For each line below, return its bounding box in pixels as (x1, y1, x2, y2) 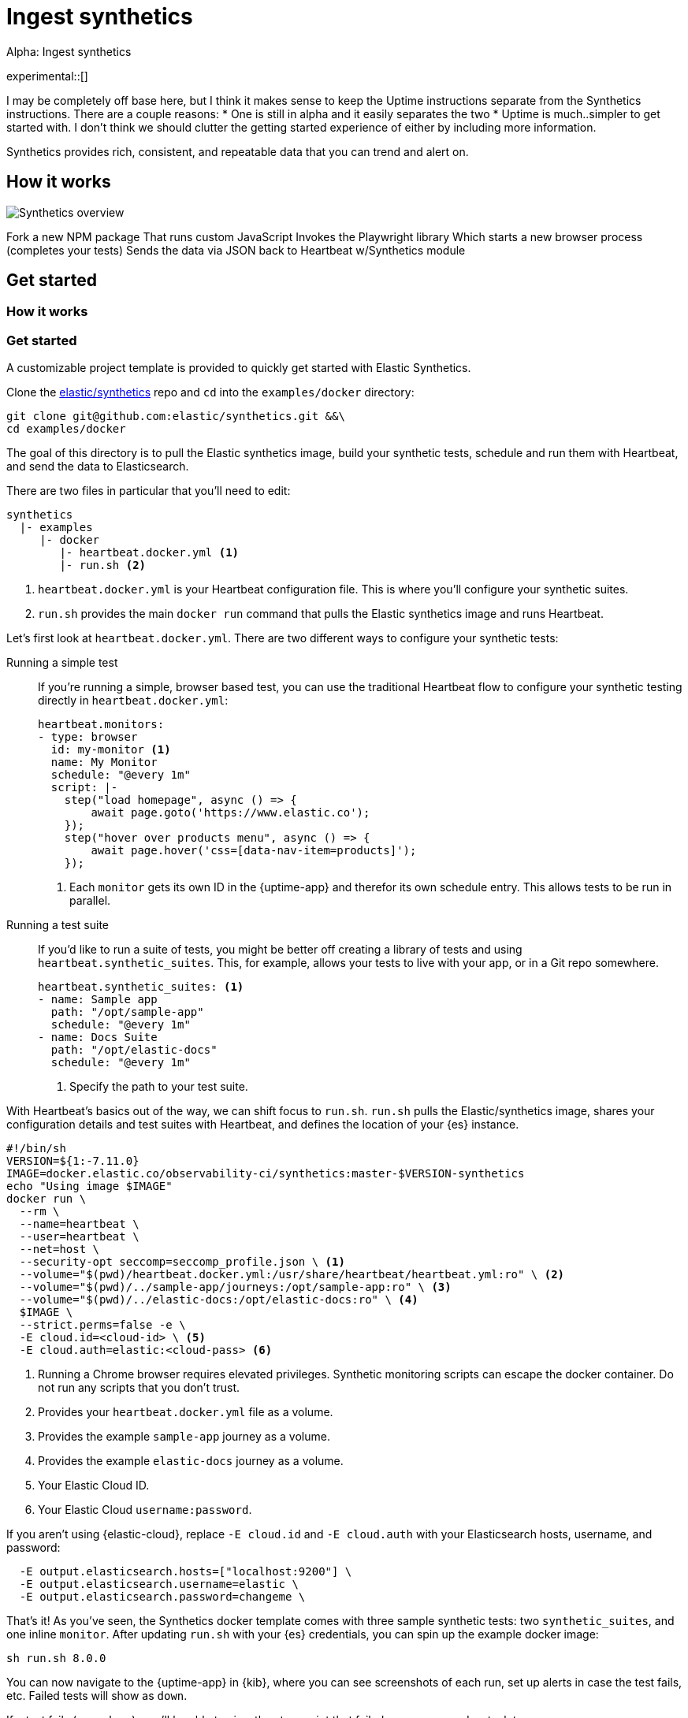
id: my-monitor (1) (50, 743, 171, 757)
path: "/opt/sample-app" (50, 1006, 204, 1019)
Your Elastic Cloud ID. (38, 1478, 150, 1493)
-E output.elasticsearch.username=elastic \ (19, 1578, 299, 1591)
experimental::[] (6, 69, 88, 83)
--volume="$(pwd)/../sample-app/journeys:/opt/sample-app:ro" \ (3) (19, 1281, 452, 1294)
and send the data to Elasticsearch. (6, 459, 189, 474)
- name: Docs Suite (38, 1031, 158, 1044)
